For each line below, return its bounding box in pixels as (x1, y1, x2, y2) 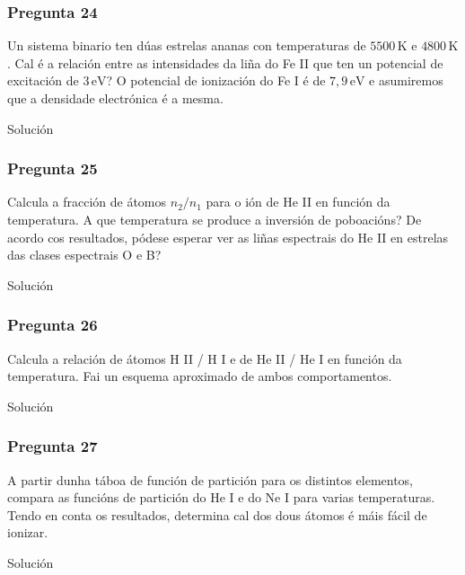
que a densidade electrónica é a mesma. (7, 89, 224, 107)
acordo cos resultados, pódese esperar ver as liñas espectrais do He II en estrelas (7, 227, 449, 246)
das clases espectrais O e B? (7, 245, 162, 264)
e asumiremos (369, 71, 443, 90)
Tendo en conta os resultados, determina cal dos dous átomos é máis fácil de (7, 505, 427, 524)
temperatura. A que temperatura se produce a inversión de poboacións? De (7, 210, 422, 228)
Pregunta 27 (7, 435, 98, 457)
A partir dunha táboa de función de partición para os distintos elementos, (7, 470, 414, 489)
